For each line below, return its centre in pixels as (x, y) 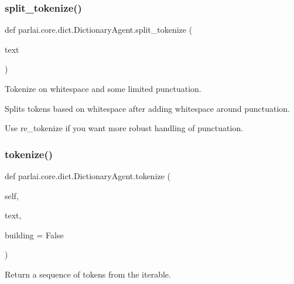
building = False (34, 235)
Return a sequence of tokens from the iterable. (88, 274)
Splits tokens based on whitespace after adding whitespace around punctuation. (148, 108)
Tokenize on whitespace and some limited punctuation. (103, 88)
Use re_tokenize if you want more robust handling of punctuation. (124, 128)
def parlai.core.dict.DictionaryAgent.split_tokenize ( (99, 30)
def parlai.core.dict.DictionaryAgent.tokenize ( (88, 176)
